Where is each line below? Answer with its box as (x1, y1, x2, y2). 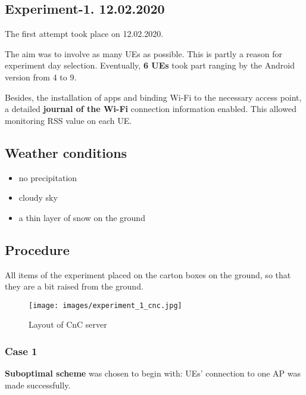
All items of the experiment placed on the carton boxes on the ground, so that (5, 268, 291, 281)
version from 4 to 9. (5, 70, 77, 83)
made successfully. (5, 378, 71, 391)
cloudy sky (18, 191, 58, 204)
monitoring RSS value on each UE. (5, 114, 132, 126)
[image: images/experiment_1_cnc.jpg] (29, 301, 182, 310)
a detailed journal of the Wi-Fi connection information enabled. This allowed (5, 102, 296, 115)
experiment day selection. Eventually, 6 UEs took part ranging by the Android (5, 59, 295, 71)
